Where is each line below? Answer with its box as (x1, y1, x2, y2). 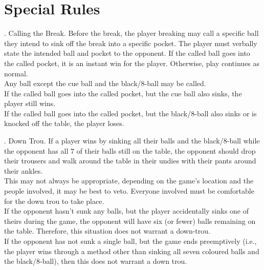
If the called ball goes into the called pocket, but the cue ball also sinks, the (4, 88, 242, 98)
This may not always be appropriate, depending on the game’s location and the (4, 175, 254, 186)
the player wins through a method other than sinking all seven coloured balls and (4, 245, 259, 256)
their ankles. (4, 165, 43, 176)
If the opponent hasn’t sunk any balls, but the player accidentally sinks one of (4, 205, 249, 216)
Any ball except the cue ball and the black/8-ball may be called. (4, 78, 206, 89)
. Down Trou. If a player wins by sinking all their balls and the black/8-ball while (4, 135, 260, 146)
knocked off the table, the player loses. (4, 118, 124, 129)
